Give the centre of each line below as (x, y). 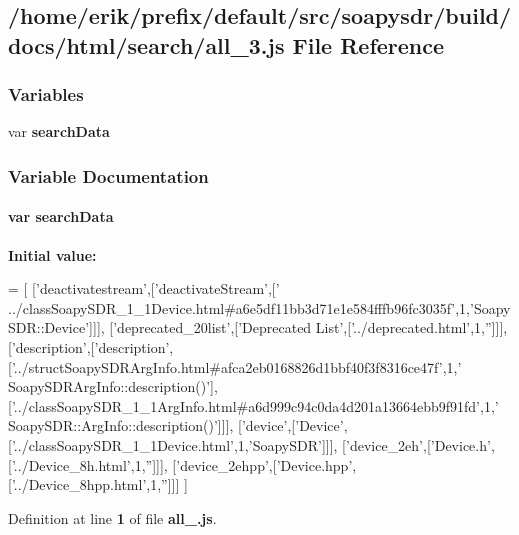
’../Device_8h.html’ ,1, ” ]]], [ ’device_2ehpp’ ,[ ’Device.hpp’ (182, 464)
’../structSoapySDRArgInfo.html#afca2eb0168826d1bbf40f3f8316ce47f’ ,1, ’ (236, 366)
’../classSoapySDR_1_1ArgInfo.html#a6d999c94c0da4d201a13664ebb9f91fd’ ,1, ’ (255, 405)
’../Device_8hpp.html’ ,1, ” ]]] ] (99, 484)
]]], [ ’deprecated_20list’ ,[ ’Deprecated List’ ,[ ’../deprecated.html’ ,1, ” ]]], (298, 327)
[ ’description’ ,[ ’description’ (89, 347)
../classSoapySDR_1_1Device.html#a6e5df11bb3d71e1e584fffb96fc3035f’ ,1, (239, 307)
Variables (46, 94)
